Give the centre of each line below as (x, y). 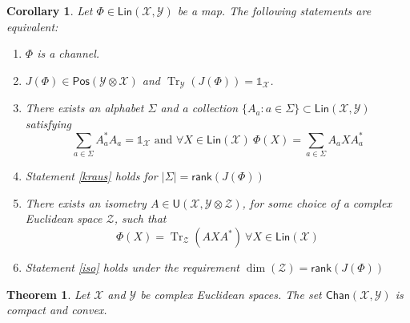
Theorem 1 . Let (48, 294)
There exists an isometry (86, 202)
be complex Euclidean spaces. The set (231, 294)
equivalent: (32, 26)
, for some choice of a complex (317, 202)
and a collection (199, 108)
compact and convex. (57, 310)
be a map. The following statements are (274, 10)
